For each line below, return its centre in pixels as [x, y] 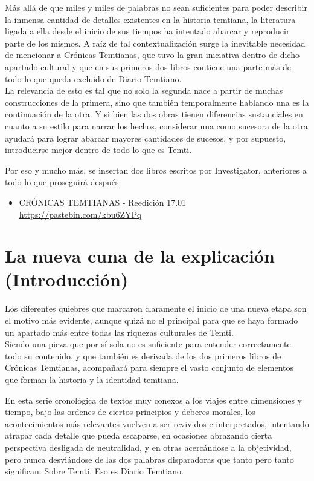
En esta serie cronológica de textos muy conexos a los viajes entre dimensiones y [154, 400]
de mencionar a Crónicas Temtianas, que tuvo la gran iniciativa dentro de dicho [152, 55]
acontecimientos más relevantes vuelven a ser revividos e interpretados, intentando [157, 423]
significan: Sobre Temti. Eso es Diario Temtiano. [94, 471]
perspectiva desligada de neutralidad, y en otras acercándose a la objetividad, [148, 447]
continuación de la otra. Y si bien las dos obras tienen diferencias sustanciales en [154, 114]
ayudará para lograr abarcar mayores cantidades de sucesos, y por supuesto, [146, 138]
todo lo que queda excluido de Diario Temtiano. [93, 78]
